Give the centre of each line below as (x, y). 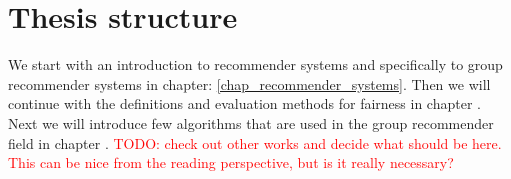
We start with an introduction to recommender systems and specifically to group (255, 64)
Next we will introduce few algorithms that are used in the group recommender (251, 122)
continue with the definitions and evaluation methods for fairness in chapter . (244, 103)
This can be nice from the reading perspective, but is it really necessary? (231, 162)
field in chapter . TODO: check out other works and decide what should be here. (255, 142)
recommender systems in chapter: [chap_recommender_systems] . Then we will (249, 83)
